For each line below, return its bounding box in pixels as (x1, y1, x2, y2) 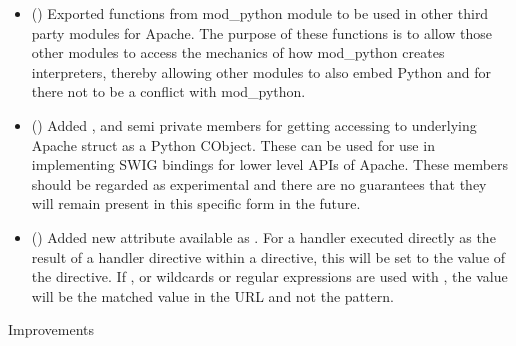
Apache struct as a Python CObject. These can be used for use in (31, 134, 435, 155)
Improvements (8, 319, 95, 340)
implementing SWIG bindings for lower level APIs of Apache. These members (31, 154, 509, 175)
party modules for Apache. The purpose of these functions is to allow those (31, 22, 493, 43)
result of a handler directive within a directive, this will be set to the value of (31, 246, 506, 267)
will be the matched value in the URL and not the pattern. (31, 285, 394, 306)
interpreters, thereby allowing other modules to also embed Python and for (31, 61, 491, 82)
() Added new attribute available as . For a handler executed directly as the (31, 226, 496, 247)
